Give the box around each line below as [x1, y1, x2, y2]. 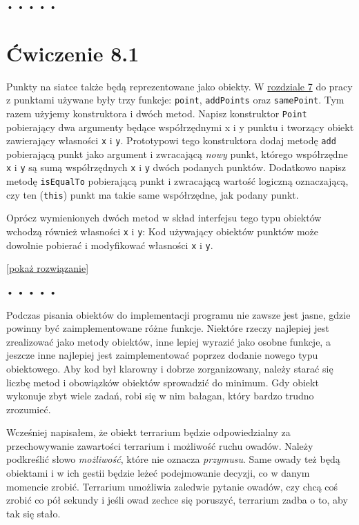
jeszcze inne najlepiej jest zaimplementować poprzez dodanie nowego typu [6, 348, 318, 362]
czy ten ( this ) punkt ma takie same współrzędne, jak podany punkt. [6, 187, 299, 201]
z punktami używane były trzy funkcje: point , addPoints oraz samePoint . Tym [6, 92, 345, 107]
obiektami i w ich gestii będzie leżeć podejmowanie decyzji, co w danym [6, 466, 310, 480]
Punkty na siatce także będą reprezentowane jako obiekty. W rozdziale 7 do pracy [6, 79, 353, 93]
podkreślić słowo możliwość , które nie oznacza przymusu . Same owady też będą [6, 452, 340, 466]
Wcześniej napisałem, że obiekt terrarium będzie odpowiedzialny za [6, 425, 291, 439]
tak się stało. [6, 506, 61, 520]
